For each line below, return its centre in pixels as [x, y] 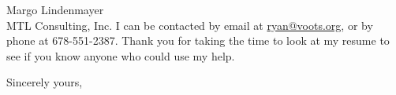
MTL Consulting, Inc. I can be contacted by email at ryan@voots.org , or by [190, 25]
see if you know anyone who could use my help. [121, 55]
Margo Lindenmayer [55, 9]
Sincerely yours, [45, 82]
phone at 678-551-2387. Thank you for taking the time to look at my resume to [198, 40]
